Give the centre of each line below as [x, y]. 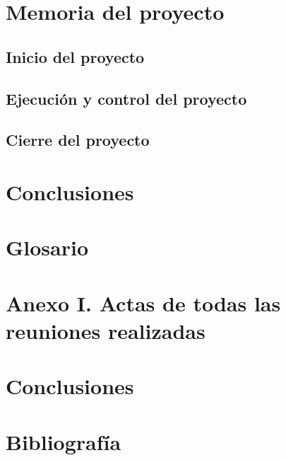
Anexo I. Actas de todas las [143, 303]
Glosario [47, 247]
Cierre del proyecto [78, 140]
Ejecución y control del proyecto [126, 98]
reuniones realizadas [106, 330]
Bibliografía [64, 441]
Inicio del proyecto [75, 56]
